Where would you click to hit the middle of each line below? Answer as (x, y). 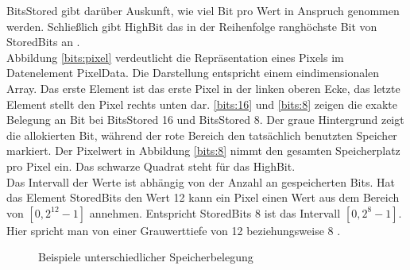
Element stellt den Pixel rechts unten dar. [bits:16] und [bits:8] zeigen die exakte (202, 104)
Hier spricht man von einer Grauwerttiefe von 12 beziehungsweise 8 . (174, 230)
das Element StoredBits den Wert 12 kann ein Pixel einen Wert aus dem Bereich (203, 197)
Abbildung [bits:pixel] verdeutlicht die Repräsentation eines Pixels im (175, 57)
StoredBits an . (43, 42)
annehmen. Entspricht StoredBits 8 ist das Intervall (215, 212)
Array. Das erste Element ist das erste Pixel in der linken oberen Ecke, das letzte (203, 88)
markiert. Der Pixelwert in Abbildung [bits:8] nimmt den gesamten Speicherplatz (203, 150)
